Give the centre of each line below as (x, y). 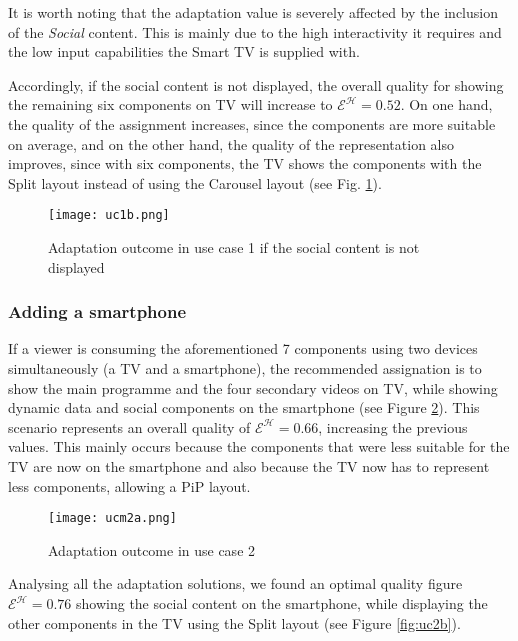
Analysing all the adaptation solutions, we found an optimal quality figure (235, 583)
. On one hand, (446, 104)
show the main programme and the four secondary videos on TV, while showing (253, 387)
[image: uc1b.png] (109, 215)
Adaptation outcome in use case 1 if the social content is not (234, 247)
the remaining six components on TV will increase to (170, 104)
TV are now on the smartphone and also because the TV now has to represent (249, 465)
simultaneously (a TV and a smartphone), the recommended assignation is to (245, 368)
